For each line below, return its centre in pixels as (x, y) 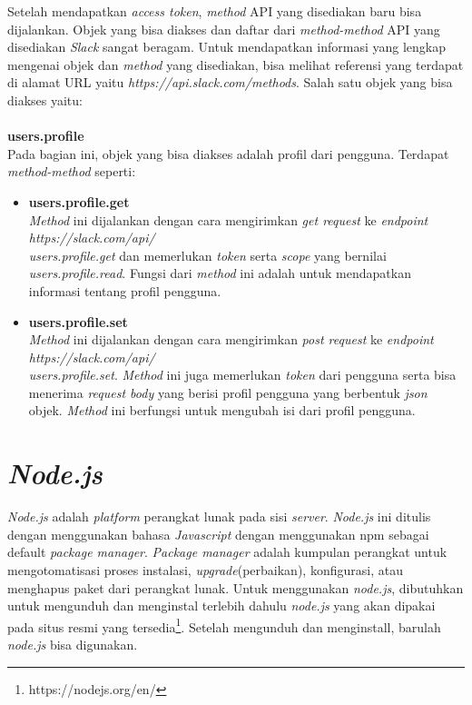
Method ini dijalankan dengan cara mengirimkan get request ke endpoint (228, 219)
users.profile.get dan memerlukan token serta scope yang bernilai (207, 255)
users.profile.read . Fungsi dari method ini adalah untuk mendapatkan (220, 273)
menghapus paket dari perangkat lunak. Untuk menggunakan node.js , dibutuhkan (236, 587)
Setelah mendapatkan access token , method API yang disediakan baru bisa (215, 11)
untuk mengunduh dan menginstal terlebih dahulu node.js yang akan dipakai (221, 606)
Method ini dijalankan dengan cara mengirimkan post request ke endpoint (231, 339)
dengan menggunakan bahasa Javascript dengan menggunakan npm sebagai (218, 534)
